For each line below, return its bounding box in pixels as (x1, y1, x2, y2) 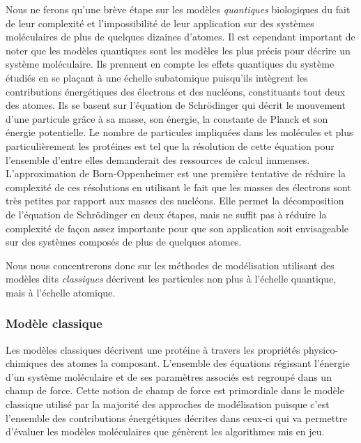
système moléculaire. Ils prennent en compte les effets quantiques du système (6, 57, 335, 71)
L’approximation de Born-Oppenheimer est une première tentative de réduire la (6, 166, 346, 181)
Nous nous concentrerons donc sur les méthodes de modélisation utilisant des (6, 257, 335, 272)
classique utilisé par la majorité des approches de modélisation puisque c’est (6, 397, 330, 412)
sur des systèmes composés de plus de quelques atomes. (6, 234, 242, 249)
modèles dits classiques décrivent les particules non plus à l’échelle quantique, (6, 271, 337, 286)
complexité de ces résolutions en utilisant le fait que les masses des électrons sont (6, 179, 351, 194)
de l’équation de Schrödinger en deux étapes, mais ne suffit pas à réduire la (6, 207, 327, 221)
